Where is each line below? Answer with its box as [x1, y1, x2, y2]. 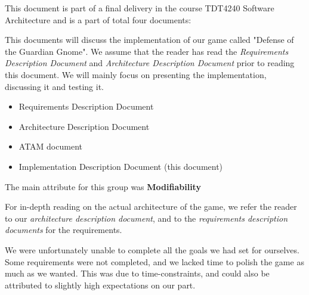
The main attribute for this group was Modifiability [5, 180, 201, 192]
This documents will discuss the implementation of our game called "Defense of [5, 33, 294, 46]
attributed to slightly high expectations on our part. [5, 278, 196, 291]
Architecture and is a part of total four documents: [5, 13, 191, 26]
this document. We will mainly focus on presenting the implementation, [5, 68, 267, 80]
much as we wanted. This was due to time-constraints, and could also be [5, 267, 270, 280]
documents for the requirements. [5, 223, 122, 236]
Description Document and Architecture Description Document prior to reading [5, 57, 295, 69]
